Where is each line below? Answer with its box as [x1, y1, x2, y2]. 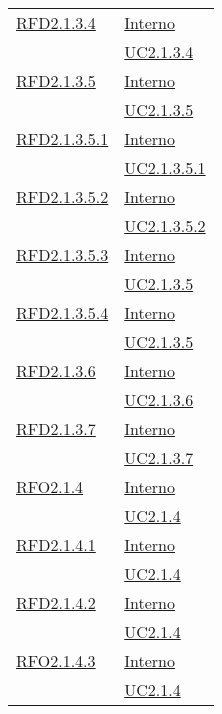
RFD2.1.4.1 [16, 533, 96, 556]
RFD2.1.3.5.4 [16, 301, 109, 324]
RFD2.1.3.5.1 [16, 127, 109, 150]
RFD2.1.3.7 [16, 417, 96, 440]
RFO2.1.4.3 [16, 649, 96, 672]
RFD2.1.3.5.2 [16, 185, 109, 208]
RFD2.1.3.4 [16, 11, 96, 34]
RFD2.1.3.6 [16, 359, 96, 382]
